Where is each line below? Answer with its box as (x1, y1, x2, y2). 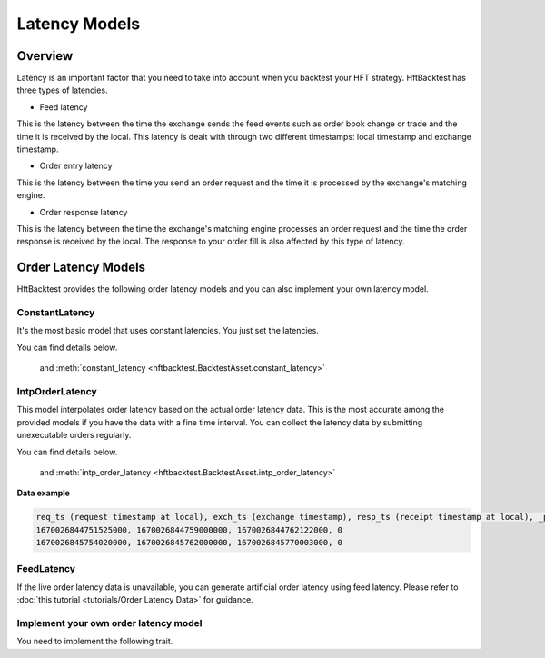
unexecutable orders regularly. (16, 430, 132, 441)
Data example (16, 487, 70, 499)
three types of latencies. (16, 85, 108, 95)
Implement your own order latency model (16, 616, 203, 629)
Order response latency (39, 206, 128, 217)
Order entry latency (39, 160, 113, 172)
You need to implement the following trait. (16, 636, 173, 647)
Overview (16, 48, 74, 64)
